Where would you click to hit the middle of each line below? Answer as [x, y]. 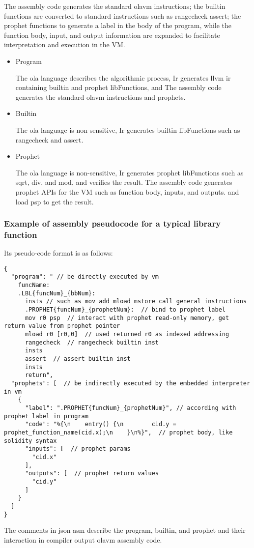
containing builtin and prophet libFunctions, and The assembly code [118, 87]
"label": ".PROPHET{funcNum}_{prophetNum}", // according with [130, 408]
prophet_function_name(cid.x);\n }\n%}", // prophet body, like [118, 432]
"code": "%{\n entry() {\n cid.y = [100, 424]
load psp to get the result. [55, 201]
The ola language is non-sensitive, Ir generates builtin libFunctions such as [128, 130]
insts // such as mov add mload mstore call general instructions [136, 302]
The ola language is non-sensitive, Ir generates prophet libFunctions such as [129, 172]
